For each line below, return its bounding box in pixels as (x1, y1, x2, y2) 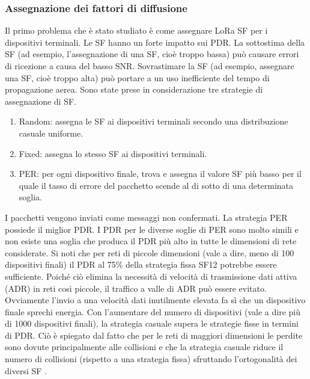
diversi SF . (5, 364, 47, 377)
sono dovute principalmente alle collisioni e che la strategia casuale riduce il (5, 340, 284, 353)
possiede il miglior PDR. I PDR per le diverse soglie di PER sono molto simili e (5, 223, 299, 235)
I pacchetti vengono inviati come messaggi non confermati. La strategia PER (5, 211, 288, 223)
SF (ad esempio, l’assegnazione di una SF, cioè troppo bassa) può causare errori (5, 48, 299, 60)
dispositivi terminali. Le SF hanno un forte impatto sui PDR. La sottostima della (5, 35, 305, 48)
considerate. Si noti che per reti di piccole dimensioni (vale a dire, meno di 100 (5, 246, 294, 259)
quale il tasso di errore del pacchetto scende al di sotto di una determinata (19, 179, 294, 191)
